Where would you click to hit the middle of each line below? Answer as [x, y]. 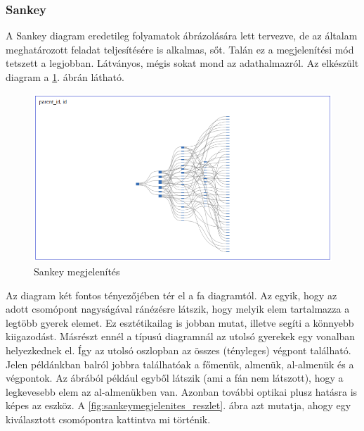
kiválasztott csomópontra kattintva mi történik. [108, 419]
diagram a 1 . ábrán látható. [65, 77]
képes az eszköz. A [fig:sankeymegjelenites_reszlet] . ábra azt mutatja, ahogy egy [178, 405]
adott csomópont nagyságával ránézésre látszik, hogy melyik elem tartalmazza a [178, 309]
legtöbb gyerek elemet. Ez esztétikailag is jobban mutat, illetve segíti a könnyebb [180, 322]
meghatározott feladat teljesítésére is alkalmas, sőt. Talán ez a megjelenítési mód [180, 49]
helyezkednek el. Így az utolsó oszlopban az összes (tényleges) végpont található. [178, 350]
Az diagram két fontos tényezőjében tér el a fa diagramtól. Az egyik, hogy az [171, 295]
